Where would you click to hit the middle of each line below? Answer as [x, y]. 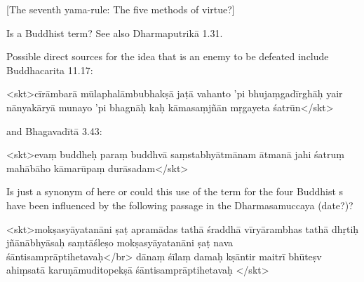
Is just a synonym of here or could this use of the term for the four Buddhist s [175, 191]
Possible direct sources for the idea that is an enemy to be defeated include [168, 56]
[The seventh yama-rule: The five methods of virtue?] [121, 9]
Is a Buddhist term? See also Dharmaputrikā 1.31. [115, 33]
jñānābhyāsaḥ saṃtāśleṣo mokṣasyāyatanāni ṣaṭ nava [120, 242]
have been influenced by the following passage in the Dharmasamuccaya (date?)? [180, 205]
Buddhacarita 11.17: [50, 70]
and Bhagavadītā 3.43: [54, 131]
